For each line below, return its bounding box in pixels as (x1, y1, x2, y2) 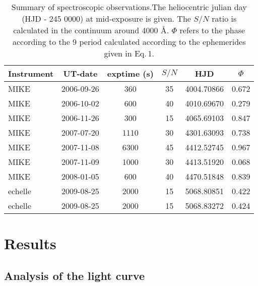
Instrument (8, 68, 54, 79)
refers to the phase (179, 24, 245, 36)
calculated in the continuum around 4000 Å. (13, 24, 169, 36)
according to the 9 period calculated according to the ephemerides (12, 36, 246, 47)
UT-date (63, 68, 98, 79)
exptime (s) (107, 68, 154, 79)
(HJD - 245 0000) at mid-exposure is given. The (22, 13, 191, 24)
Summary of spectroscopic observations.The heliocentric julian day (11, 1, 247, 13)
